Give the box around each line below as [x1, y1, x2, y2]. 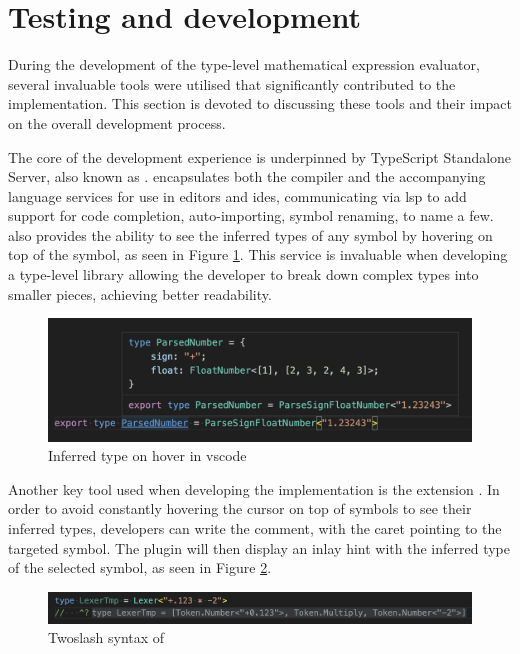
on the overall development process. [8, 112, 226, 133]
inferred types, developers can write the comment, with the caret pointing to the [8, 518, 502, 539]
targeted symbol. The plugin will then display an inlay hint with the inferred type [8, 537, 510, 558]
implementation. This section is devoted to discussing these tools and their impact [8, 93, 512, 114]
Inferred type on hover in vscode [48, 445, 247, 466]
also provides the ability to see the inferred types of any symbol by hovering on [8, 224, 493, 245]
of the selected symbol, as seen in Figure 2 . [8, 557, 272, 578]
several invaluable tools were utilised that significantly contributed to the [8, 73, 456, 94]
